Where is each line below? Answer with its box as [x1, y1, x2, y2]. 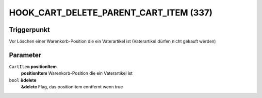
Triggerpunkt [9, 26, 50, 34]
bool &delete [9, 77, 36, 83]
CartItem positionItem [9, 63, 57, 70]
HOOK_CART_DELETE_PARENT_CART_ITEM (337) [9, 7, 213, 18]
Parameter [9, 51, 42, 59]
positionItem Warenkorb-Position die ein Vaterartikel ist [21, 70, 133, 76]
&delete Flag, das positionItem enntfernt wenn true [21, 84, 123, 90]
